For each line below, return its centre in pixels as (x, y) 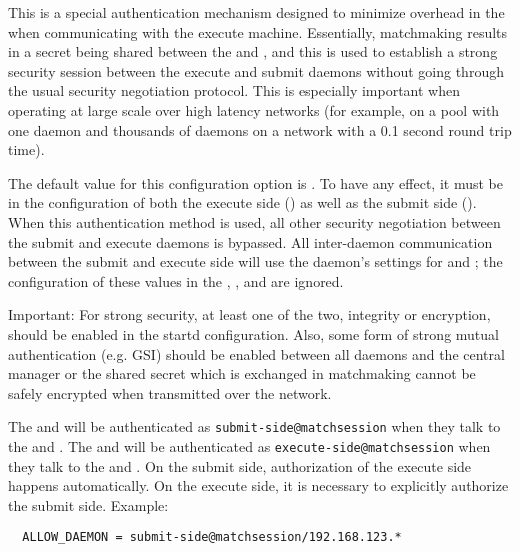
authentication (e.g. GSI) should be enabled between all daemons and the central (256, 353)
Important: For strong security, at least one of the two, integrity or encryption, (249, 314)
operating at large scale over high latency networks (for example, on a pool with (254, 109)
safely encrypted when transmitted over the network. (170, 392)
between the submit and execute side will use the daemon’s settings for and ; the (255, 261)
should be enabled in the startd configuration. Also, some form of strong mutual (253, 333)
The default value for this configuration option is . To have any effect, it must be (255, 182)
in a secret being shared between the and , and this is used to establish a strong (253, 51)
